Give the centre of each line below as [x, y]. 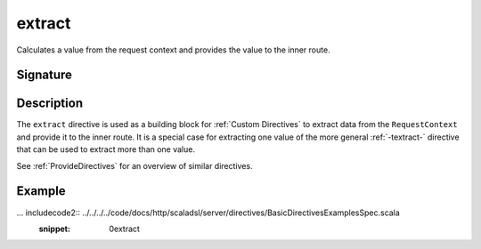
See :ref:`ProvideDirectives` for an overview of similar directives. [135, 165]
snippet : [55, 229]
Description [50, 104]
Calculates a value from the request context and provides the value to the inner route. [173, 50]
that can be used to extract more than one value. [106, 149]
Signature [45, 75]
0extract [124, 229]
